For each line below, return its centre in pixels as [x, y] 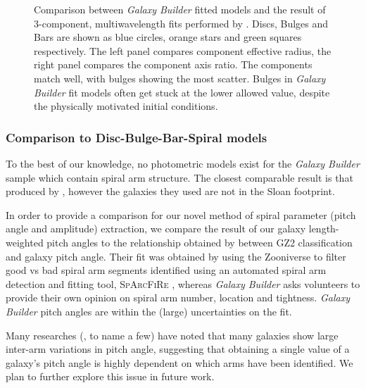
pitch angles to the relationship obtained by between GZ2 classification [200, 242]
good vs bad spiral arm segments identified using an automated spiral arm [166, 270]
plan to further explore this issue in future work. [110, 376]
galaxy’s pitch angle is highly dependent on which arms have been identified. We [179, 362]
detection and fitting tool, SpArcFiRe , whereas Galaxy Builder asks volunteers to [183, 283]
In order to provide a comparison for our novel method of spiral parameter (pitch [181, 214]
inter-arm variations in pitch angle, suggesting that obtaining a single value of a [178, 349]
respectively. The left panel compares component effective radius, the [183, 50]
